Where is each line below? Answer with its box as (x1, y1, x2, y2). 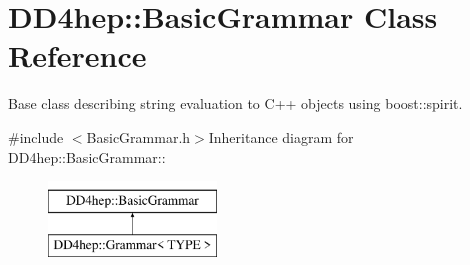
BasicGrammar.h (86, 126, 191, 147)
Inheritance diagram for (208, 126, 354, 147)
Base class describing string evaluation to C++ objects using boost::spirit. (8, 93, 463, 114)
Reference (8, 35, 147, 76)
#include (8, 126, 64, 147)
